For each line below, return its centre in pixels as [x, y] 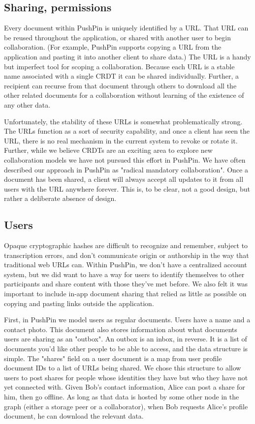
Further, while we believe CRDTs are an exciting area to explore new [108, 150]
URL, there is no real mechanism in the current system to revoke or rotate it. [121, 140]
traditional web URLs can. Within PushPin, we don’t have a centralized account [126, 265]
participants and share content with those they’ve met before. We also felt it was [126, 284]
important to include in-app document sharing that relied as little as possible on [125, 294]
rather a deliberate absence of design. [60, 198]
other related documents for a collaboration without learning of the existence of [124, 95]
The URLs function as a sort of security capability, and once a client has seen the [127, 131]
